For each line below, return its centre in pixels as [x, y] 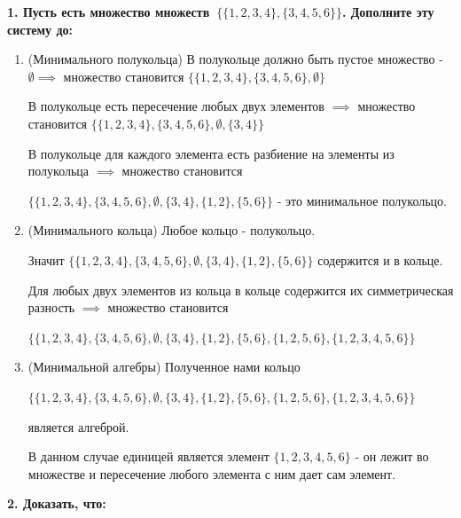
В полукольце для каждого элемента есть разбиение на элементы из [211, 153]
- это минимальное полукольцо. [362, 200]
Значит [46, 259]
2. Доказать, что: [57, 503]
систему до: [40, 29]
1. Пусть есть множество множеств [109, 12]
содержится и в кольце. [380, 259]
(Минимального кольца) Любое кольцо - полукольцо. [172, 230]
